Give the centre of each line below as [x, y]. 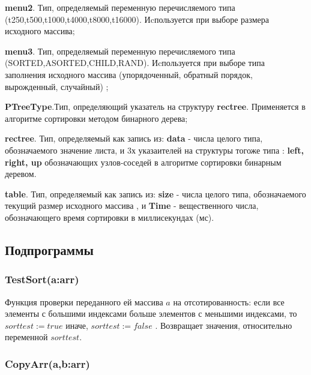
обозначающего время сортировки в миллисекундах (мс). [110, 217]
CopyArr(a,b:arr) [47, 363]
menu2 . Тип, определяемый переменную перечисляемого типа [120, 7]
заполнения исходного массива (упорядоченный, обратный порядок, [129, 74]
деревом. [21, 174]
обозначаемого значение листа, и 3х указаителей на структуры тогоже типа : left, [154, 150]
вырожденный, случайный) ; [57, 86]
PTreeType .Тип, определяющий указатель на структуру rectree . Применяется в [155, 106]
